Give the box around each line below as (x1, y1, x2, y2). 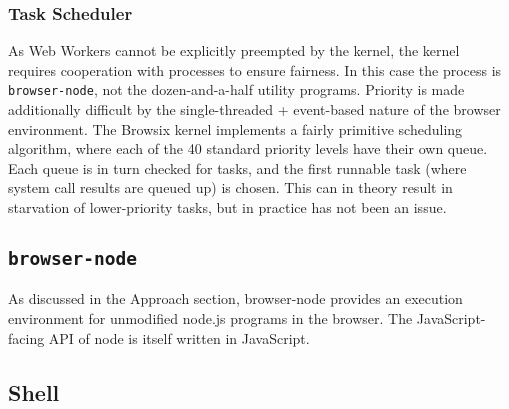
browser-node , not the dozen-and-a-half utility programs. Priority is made (8, 79, 465, 100)
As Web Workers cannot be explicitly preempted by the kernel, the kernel (8, 40, 460, 61)
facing (8, 327, 45, 348)
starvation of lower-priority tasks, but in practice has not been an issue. (8, 197, 447, 218)
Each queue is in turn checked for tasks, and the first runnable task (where (8, 157, 467, 178)
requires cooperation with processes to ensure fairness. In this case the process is (8, 59, 502, 80)
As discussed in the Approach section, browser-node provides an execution (8, 288, 463, 309)
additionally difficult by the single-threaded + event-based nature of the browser (8, 99, 501, 120)
